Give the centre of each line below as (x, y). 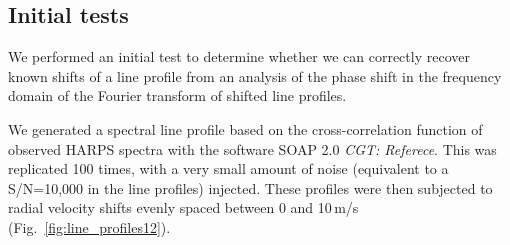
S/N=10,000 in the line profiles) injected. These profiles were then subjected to (250, 187)
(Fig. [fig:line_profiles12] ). (89, 226)
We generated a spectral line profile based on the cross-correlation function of (245, 128)
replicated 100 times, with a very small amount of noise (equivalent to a (228, 168)
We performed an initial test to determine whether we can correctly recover (239, 56)
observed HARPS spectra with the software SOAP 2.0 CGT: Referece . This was (252, 148)
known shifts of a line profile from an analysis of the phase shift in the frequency (255, 75)
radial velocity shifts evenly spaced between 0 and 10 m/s (183, 207)
